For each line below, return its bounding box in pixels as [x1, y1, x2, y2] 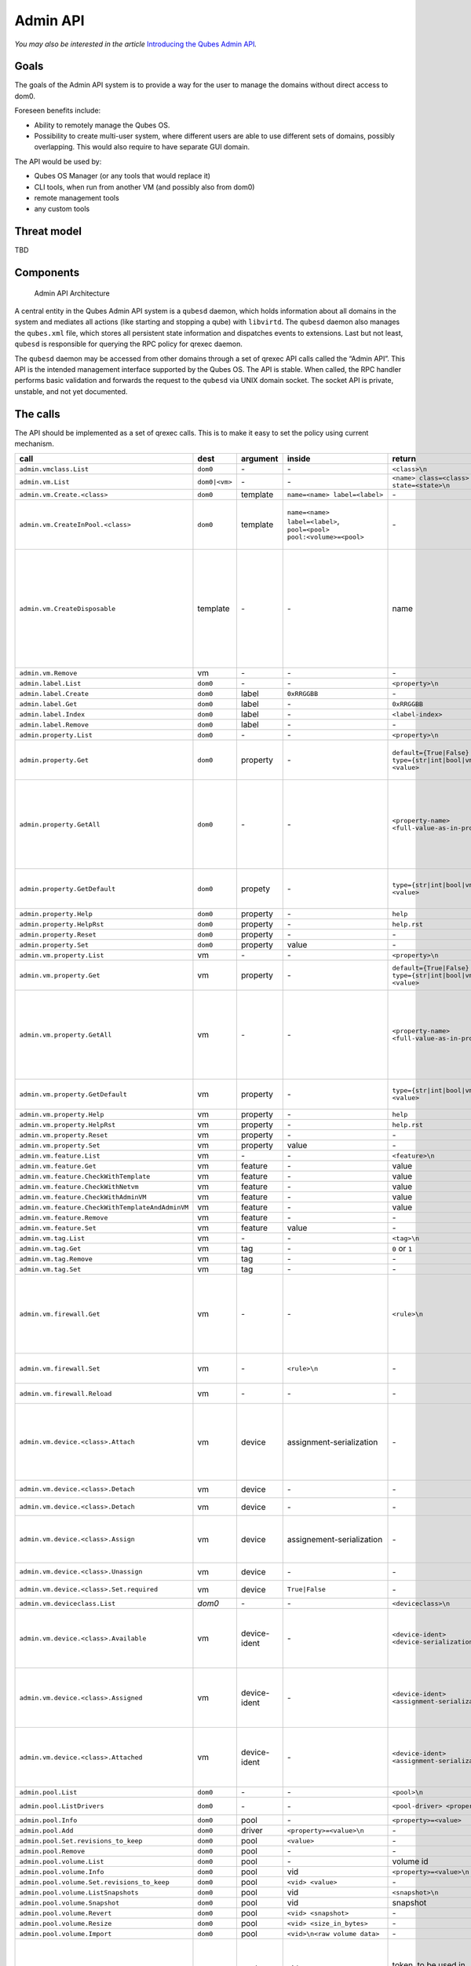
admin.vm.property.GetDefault [19, 1090, 127, 1099]
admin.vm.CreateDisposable [19, 604, 116, 613]
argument [240, 453, 279, 464]
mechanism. [14, 439, 54, 448]
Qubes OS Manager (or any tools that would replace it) [34, 171, 211, 181]
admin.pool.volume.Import [19, 1929, 112, 1938]
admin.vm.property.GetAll [19, 1030, 112, 1039]
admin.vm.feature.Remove [19, 1213, 108, 1222]
